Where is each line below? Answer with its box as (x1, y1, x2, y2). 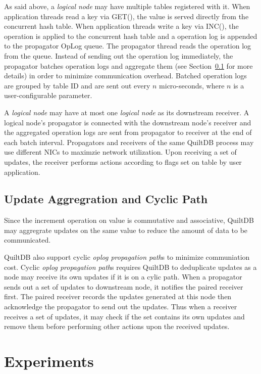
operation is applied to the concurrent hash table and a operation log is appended (4, 30, 257, 41)
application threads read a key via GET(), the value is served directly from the (4, 11, 249, 21)
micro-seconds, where (159, 80, 225, 90)
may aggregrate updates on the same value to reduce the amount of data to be (4, 224, 248, 235)
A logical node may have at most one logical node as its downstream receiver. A (4, 107, 249, 117)
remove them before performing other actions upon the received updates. (4, 321, 230, 332)
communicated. (4, 235, 51, 245)
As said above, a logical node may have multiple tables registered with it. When (4, 1, 250, 11)
